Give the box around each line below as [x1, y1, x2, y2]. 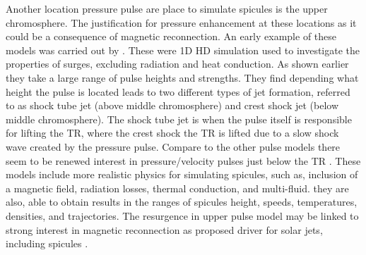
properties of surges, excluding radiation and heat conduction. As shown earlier [6, 56, 349, 71]
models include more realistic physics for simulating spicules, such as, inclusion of [6, 167, 358, 182]
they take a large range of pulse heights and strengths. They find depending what [6, 70, 359, 85]
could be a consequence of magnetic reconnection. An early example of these [6, 29, 337, 44]
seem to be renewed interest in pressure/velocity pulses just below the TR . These [6, 153, 361, 168]
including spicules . [6, 236, 88, 251]
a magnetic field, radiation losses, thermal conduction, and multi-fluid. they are [6, 180, 349, 195]
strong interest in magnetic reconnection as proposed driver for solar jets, [6, 222, 323, 237]
